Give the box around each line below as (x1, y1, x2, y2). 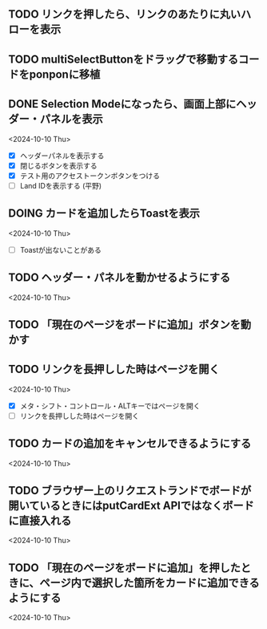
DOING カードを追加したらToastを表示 (8, 207, 201, 221)
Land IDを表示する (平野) (19, 181, 102, 190)
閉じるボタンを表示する (19, 160, 98, 170)
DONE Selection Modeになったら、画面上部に (8, 97, 237, 111)
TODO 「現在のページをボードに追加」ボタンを (8, 318, 241, 331)
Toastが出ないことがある (19, 245, 102, 254)
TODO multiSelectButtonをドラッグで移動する (8, 52, 238, 66)
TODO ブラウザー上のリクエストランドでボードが (8, 484, 252, 497)
